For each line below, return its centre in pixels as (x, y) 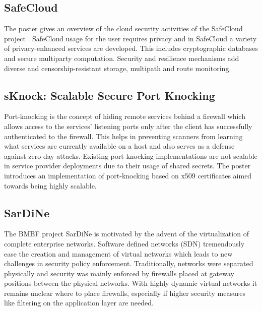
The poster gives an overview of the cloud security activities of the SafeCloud (123, 28)
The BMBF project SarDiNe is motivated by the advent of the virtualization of (126, 234)
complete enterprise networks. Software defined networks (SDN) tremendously (124, 243)
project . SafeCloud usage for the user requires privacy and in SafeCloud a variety (130, 38)
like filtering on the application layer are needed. (79, 303)
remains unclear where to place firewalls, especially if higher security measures (125, 293)
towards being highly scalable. (50, 185)
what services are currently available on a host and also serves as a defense (119, 146)
